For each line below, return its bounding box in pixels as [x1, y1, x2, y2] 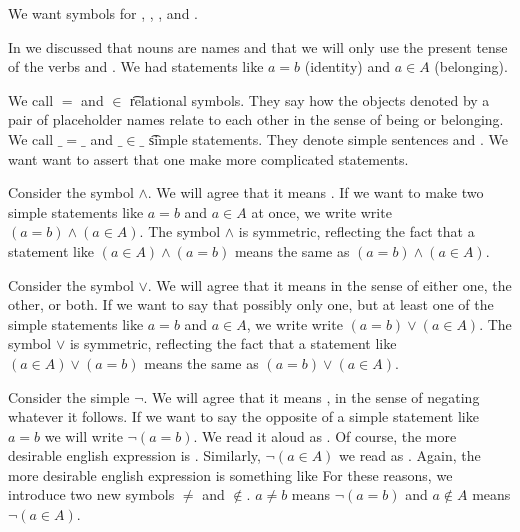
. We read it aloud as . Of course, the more [193, 425, 457, 446]
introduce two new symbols [8, 484, 175, 505]
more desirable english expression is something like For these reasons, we [8, 464, 453, 485]
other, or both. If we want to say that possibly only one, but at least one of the [8, 294, 494, 315]
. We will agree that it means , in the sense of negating [143, 386, 480, 407]
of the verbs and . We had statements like [8, 56, 264, 77]
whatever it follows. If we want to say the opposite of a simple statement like [8, 406, 479, 427]
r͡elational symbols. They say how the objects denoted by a [130, 89, 490, 110]
